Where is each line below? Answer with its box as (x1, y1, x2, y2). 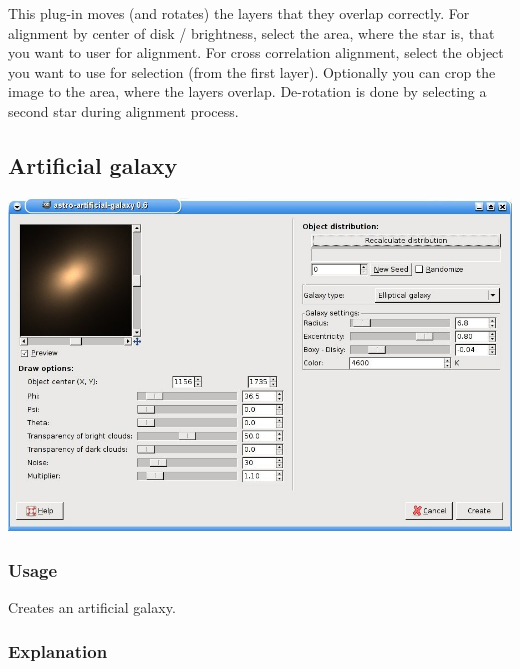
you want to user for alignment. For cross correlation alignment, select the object (8, 42, 504, 63)
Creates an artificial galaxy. (8, 596, 176, 617)
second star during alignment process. (8, 100, 239, 121)
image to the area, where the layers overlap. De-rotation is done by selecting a (8, 81, 487, 102)
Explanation (8, 639, 108, 664)
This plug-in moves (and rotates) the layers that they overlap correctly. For (8, 3, 470, 23)
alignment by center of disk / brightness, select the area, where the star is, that (8, 22, 495, 43)
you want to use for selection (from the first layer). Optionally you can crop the (8, 61, 496, 82)
